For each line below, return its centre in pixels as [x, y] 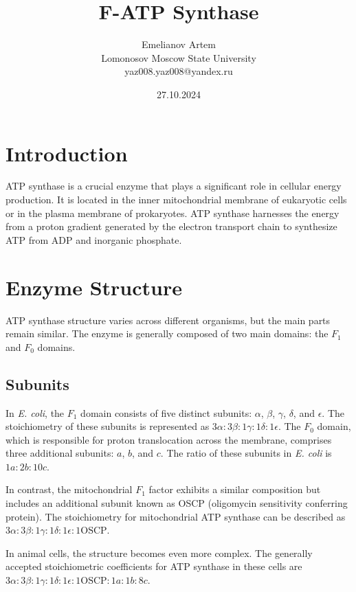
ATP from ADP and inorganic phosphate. [94, 239]
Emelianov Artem [179, 44]
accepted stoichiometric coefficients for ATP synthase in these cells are [154, 566]
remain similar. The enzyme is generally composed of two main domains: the [167, 333]
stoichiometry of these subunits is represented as [108, 426]
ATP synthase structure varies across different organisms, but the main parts [168, 320]
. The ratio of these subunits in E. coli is [246, 453]
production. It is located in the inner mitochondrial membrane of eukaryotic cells [176, 200]
